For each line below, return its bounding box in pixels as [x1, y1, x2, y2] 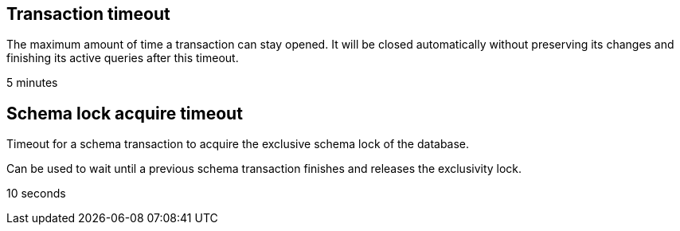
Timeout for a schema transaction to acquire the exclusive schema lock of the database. [6, 137, 470, 151]
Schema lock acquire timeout [6, 103, 243, 123]
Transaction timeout [6, 4, 170, 24]
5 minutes [6, 76, 58, 90]
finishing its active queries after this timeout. [6, 51, 239, 65]
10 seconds [6, 186, 66, 201]
